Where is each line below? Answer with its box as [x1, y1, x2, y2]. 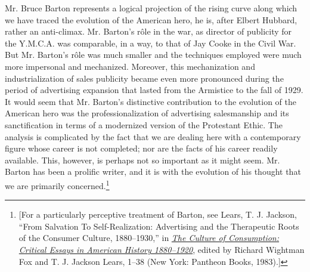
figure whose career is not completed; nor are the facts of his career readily [5, 142, 278, 154]
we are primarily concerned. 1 [5, 177, 110, 191]
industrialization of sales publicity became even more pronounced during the [5, 72, 284, 84]
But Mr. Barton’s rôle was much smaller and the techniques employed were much [5, 48, 302, 61]
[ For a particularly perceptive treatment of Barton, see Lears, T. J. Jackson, [18, 208, 297, 221]
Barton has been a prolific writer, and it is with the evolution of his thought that [5, 165, 301, 178]
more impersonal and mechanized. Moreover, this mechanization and [5, 60, 255, 72]
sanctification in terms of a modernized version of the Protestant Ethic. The [5, 118, 283, 131]
